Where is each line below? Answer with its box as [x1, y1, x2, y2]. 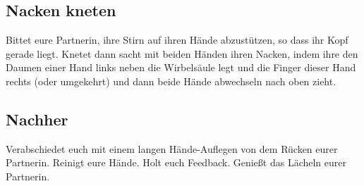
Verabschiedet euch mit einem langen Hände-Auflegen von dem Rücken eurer [6, 141, 338, 156]
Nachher [6, 108, 68, 130]
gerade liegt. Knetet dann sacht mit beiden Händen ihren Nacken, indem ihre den [6, 46, 358, 61]
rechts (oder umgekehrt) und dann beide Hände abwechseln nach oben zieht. [6, 73, 336, 88]
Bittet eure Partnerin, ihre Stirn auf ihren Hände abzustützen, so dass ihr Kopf [6, 32, 348, 47]
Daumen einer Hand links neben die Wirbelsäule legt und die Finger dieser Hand [6, 60, 356, 75]
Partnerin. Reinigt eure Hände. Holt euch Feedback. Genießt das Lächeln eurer [6, 155, 346, 170]
